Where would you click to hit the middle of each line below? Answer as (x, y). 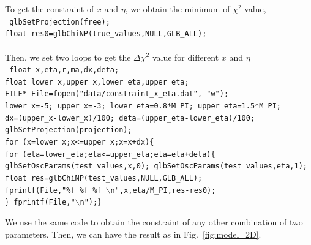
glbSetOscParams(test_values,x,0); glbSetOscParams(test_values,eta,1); (156, 166)
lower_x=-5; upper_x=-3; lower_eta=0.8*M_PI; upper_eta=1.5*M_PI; (143, 106)
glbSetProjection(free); (60, 22)
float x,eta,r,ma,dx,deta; (64, 70)
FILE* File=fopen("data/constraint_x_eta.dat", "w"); (117, 94)
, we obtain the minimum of (178, 9)
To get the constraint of (50, 9)
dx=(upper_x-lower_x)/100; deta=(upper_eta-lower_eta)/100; (130, 118)
